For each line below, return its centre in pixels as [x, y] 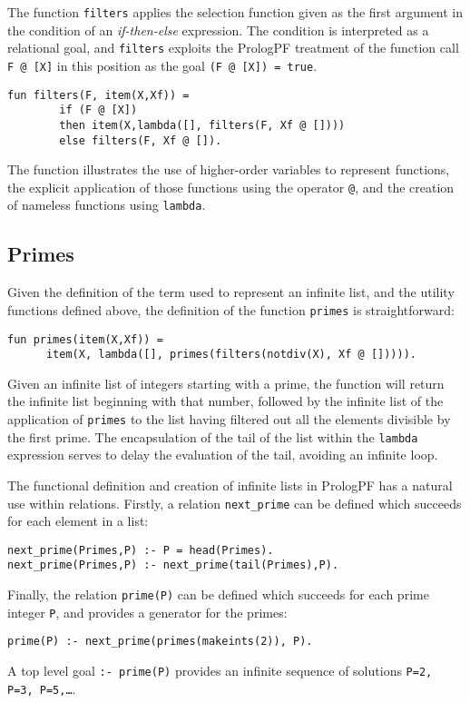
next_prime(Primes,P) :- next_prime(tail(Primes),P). [173, 565]
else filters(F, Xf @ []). [141, 140]
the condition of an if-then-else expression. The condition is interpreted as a [218, 30]
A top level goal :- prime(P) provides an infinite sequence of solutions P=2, [220, 671]
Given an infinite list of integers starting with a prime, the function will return [226, 383]
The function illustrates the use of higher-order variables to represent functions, [229, 169]
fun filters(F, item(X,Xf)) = [98, 95]
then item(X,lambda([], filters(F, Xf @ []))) [202, 125]
